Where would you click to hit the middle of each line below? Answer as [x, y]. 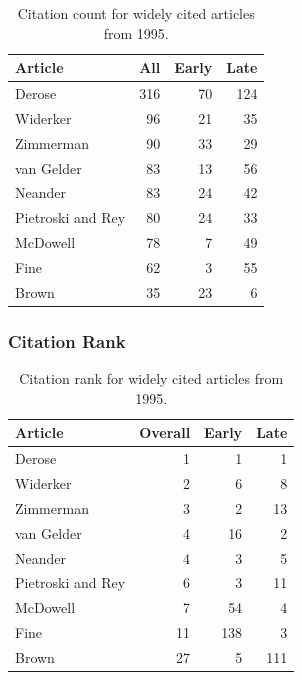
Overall [165, 432]
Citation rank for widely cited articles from [151, 378]
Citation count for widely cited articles [136, 13]
